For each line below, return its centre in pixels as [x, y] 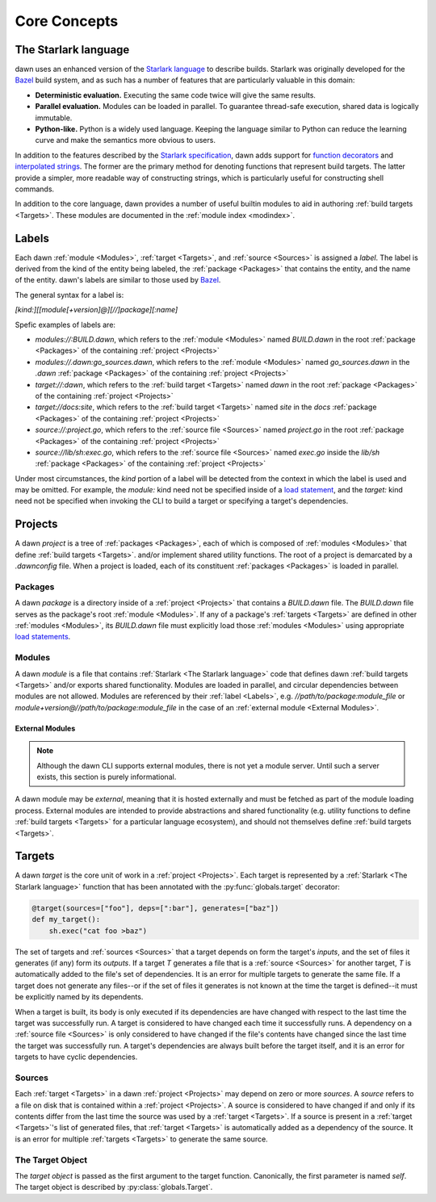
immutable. [54, 118]
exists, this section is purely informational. [107, 777]
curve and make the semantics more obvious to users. [125, 140]
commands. [35, 189]
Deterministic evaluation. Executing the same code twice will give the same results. [176, 95]
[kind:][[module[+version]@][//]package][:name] [96, 310]
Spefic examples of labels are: [65, 325]
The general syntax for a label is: [69, 295]
